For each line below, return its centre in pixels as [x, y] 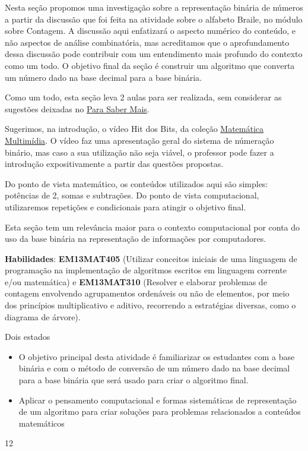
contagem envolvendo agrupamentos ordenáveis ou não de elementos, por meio [147, 293]
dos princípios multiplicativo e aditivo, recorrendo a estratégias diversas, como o [150, 305]
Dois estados [28, 337]
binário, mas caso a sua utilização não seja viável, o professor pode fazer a [139, 152]
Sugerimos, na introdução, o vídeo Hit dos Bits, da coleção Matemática [134, 129]
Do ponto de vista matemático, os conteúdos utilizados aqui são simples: [136, 183]
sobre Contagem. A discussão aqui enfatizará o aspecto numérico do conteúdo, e [150, 31]
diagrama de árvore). [43, 316]
